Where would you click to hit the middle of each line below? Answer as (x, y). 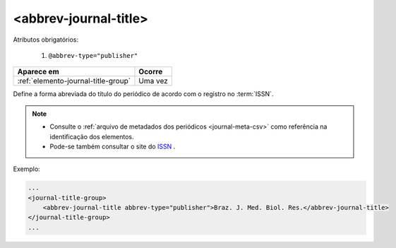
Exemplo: (26, 169)
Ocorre (151, 72)
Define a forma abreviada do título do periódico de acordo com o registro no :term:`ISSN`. (143, 94)
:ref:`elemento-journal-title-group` (74, 81)
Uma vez (154, 81)
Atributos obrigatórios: (46, 40)
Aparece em (38, 72)
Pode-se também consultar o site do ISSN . (113, 146)
